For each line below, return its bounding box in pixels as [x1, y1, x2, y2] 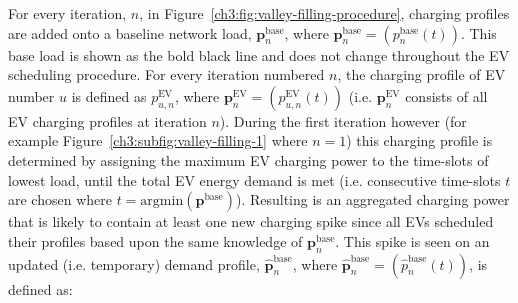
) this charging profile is [346, 130, 493, 151]
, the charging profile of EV [337, 64, 506, 85]
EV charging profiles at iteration [8, 110, 207, 131]
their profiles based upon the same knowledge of [8, 230, 303, 251]
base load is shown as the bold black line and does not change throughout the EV [8, 44, 510, 65]
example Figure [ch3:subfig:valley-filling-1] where [8, 130, 308, 151]
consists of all [405, 85, 488, 106]
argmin [140, 194, 184, 209]
